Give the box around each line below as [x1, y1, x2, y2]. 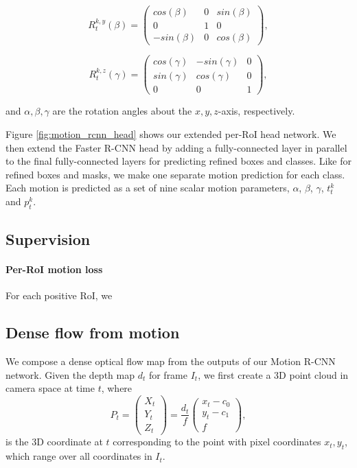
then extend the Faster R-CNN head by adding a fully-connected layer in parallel [5, 140, 347, 154]
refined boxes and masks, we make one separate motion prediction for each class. [5, 167, 345, 181]
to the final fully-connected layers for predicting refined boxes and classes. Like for [5, 154, 352, 168]
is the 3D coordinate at [5, 434, 103, 449]
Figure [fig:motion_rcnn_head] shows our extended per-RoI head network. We [5, 126, 336, 141]
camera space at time [5, 381, 95, 395]
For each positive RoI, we [5, 288, 113, 303]
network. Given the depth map [5, 367, 135, 382]
